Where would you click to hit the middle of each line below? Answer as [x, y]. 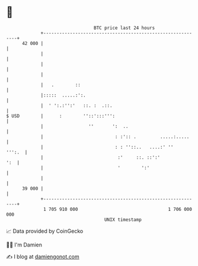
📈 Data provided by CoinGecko [45, 231]
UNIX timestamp [123, 219]
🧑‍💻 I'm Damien [24, 245]
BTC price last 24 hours [124, 28]
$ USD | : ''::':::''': [61, 116]
